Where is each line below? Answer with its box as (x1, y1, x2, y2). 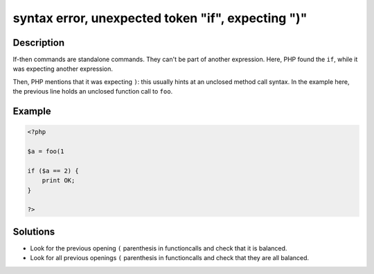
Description (12, 37, 65, 49)
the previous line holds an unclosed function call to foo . (12, 87, 173, 96)
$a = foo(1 (27, 148, 64, 155)
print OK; (42, 177, 75, 185)
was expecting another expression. (12, 65, 114, 73)
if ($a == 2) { (27, 166, 79, 175)
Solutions (12, 225, 55, 237)
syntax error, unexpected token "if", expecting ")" (12, 10, 308, 26)
